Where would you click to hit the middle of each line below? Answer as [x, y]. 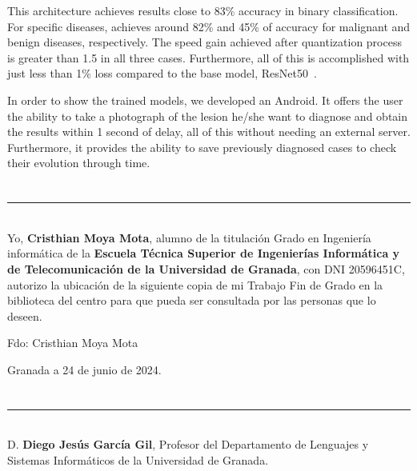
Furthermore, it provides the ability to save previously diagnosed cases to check [202, 147]
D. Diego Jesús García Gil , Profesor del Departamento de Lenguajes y [188, 444]
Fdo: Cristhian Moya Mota [73, 343]
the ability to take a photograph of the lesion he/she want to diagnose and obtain [208, 116]
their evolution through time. [79, 163]
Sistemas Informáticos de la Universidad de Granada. [138, 459]
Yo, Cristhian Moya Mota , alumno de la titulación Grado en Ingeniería [189, 237]
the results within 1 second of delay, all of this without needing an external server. [209, 132]
